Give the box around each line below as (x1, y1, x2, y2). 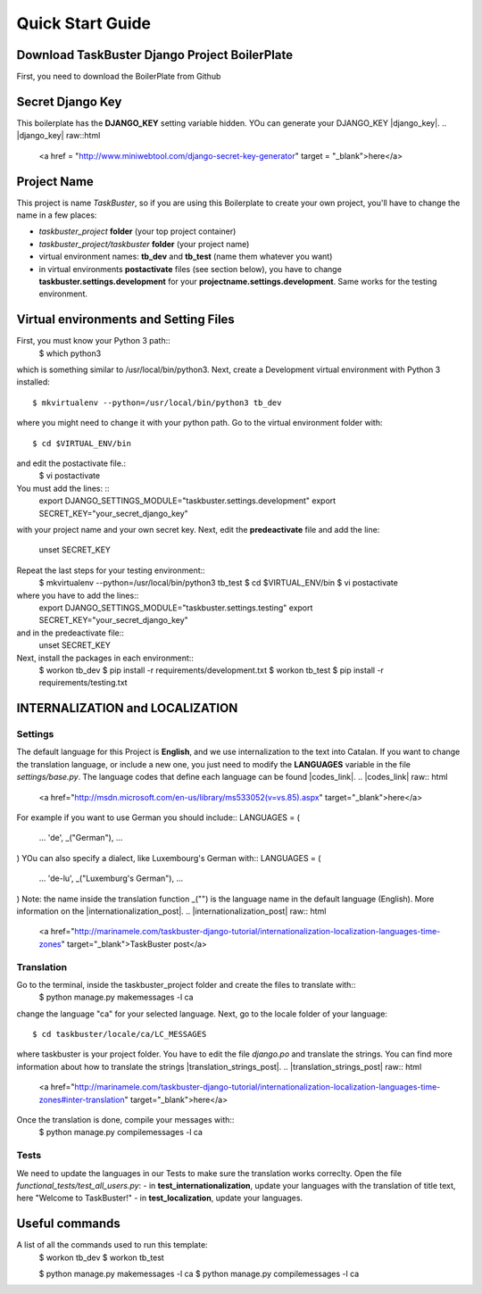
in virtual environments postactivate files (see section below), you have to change (38, 263, 343, 274)
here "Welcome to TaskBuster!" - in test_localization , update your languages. (16, 1192, 303, 1204)
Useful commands (16, 1216, 120, 1232)
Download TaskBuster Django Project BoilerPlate (16, 47, 294, 62)
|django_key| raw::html (16, 130, 101, 141)
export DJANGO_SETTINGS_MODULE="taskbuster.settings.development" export (38, 495, 337, 506)
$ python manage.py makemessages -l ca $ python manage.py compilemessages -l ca (38, 1268, 360, 1279)
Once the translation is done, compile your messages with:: (16, 1115, 235, 1124)
